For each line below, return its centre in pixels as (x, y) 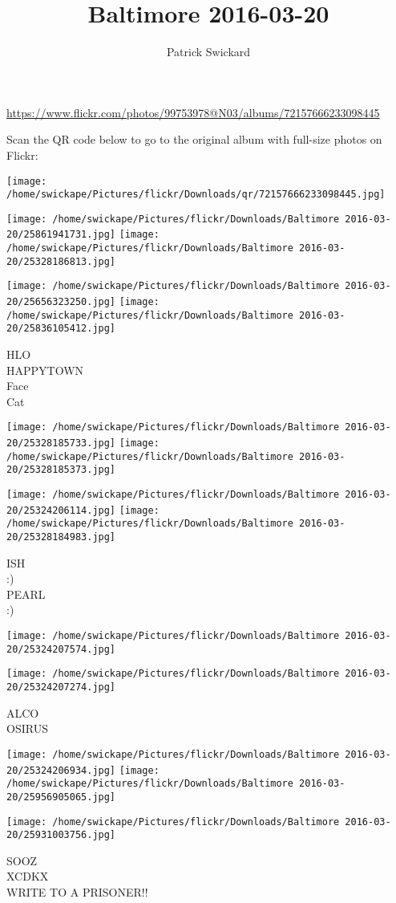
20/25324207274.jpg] (61, 687)
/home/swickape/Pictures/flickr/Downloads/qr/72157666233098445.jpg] (196, 195)
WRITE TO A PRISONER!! (77, 892)
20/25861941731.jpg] (61, 235)
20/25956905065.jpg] (61, 797)
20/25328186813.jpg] (61, 261)
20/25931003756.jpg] (61, 835)
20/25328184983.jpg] (61, 537)
